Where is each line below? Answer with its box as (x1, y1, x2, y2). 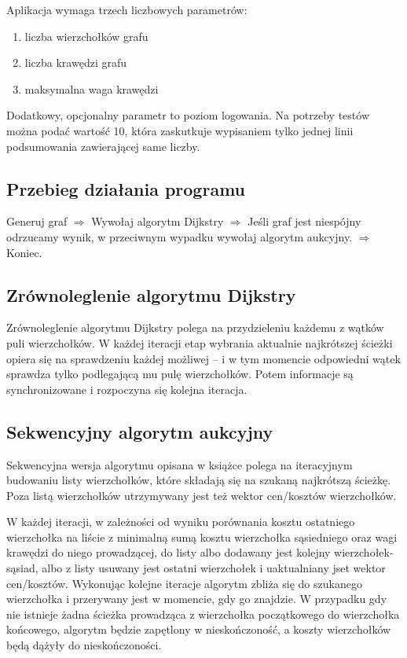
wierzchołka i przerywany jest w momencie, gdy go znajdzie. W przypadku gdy (6, 590, 387, 607)
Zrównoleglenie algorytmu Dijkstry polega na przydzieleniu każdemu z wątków (6, 319, 384, 336)
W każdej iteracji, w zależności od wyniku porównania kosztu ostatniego (6, 513, 355, 530)
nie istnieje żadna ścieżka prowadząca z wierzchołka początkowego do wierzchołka (6, 605, 400, 622)
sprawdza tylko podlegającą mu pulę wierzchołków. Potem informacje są (6, 366, 354, 382)
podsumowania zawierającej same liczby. (6, 138, 200, 154)
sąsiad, (6, 560, 38, 576)
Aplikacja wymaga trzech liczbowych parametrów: (6, 2, 247, 17)
